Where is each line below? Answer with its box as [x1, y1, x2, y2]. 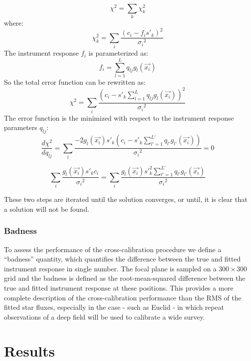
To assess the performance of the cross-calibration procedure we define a [4, 244, 222, 254]
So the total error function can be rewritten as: [4, 76, 146, 87]
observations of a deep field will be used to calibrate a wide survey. [4, 311, 205, 322]
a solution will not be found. [4, 203, 89, 214]
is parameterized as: [88, 48, 148, 58]
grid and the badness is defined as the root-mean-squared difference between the [4, 273, 246, 283]
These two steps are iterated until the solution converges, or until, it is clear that [4, 194, 248, 204]
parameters [4, 122, 37, 132]
